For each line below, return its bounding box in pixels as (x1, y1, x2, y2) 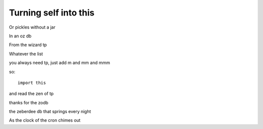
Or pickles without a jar (9, 24, 56, 30)
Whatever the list (9, 51, 43, 57)
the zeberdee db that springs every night (9, 109, 91, 114)
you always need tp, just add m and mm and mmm (9, 60, 111, 65)
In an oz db (9, 33, 32, 39)
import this (18, 80, 46, 85)
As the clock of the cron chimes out (9, 117, 81, 123)
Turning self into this (9, 7, 94, 18)
